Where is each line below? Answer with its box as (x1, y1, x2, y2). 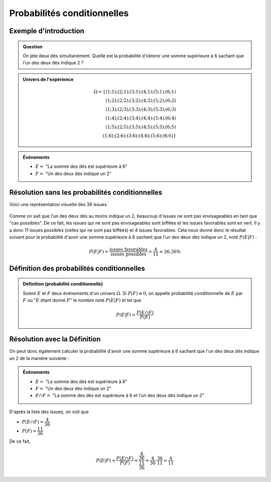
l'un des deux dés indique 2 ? (23, 60, 84, 66)
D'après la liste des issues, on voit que (9, 409, 89, 415)
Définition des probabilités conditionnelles (9, 264, 146, 272)
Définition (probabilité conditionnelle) (23, 281, 103, 287)
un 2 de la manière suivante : (9, 355, 69, 361)
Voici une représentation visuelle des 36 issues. (9, 202, 108, 208)
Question (23, 43, 43, 50)
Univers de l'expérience (23, 76, 74, 82)
